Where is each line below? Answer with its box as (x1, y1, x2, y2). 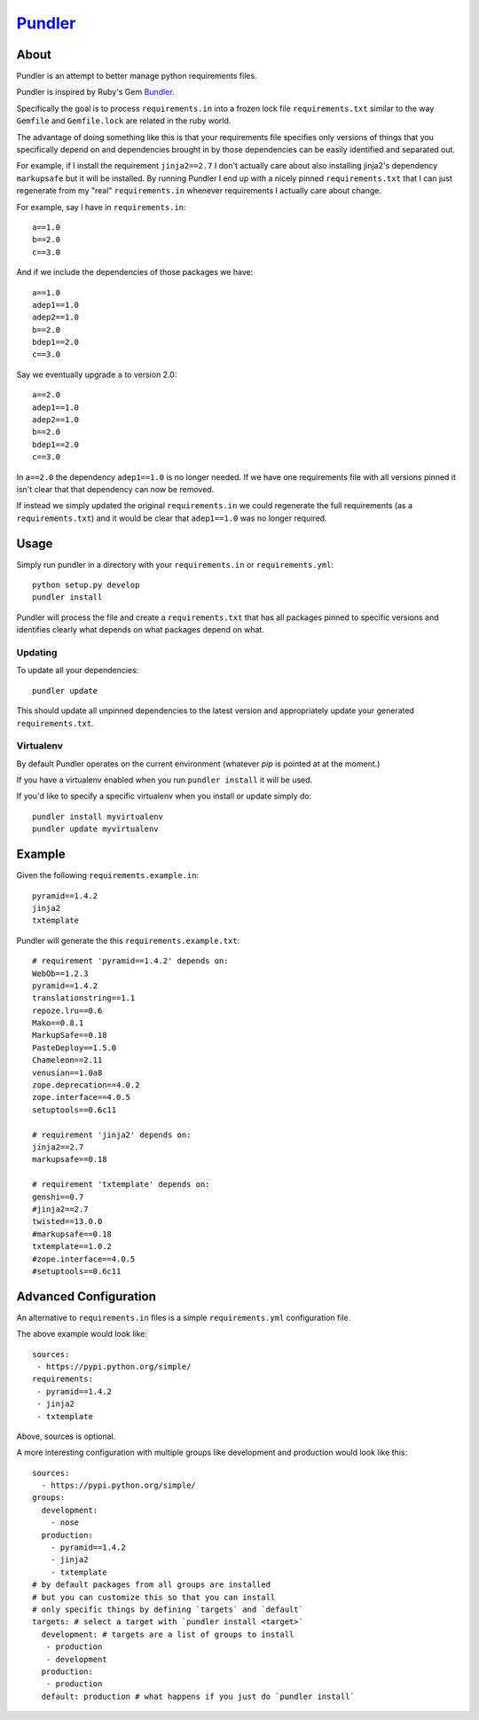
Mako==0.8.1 (32, 1018, 84, 1028)
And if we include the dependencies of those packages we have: (16, 267, 254, 278)
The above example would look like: (16, 1329, 148, 1339)
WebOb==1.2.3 (32, 968, 89, 978)
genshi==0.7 (32, 1191, 84, 1202)
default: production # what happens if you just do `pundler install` (41, 1691, 355, 1701)
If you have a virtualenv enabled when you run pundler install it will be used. (16, 774, 313, 785)
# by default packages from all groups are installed (32, 1580, 271, 1590)
